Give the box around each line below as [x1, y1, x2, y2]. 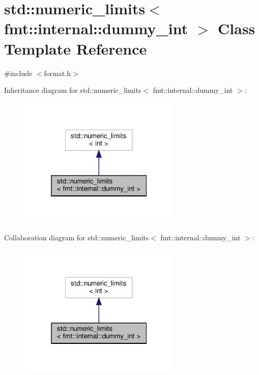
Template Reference [4, 38, 147, 59]
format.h [44, 67, 71, 78]
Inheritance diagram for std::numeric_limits [4, 85, 141, 95]
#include [4, 67, 33, 78]
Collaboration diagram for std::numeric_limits [4, 232, 149, 243]
